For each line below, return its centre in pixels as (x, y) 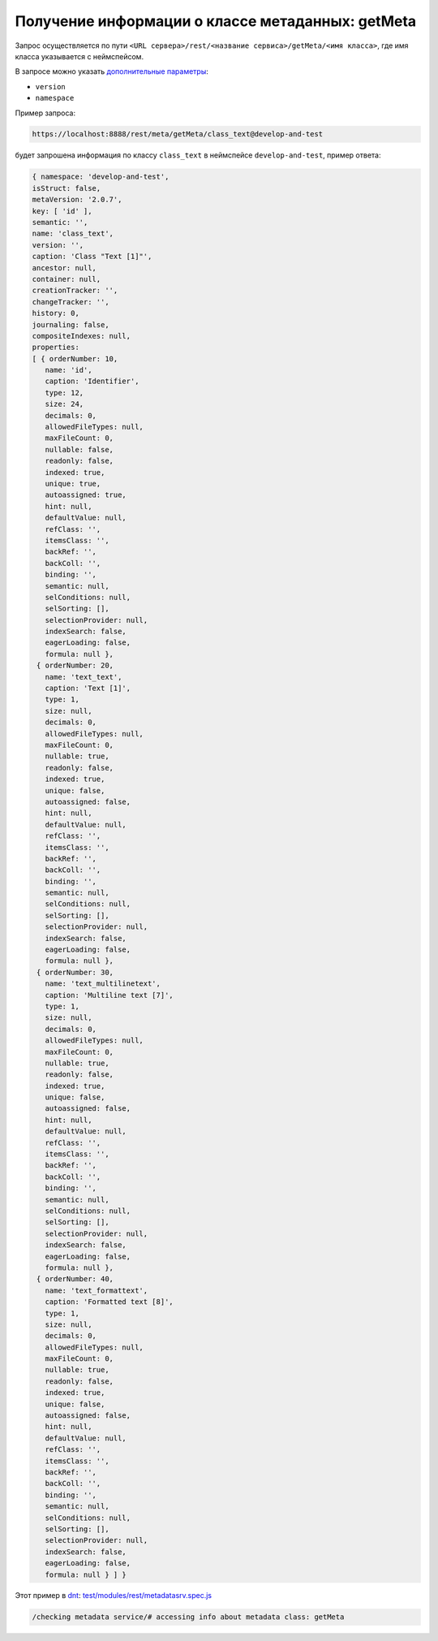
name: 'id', (69, 370)
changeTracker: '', (71, 302)
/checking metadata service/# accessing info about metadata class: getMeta (188, 1617)
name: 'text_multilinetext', (103, 984)
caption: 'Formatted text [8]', (109, 1302)
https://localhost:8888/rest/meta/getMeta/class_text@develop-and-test (178, 134)
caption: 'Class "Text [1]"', (92, 257)
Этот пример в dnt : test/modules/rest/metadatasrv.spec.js (114, 1596)
